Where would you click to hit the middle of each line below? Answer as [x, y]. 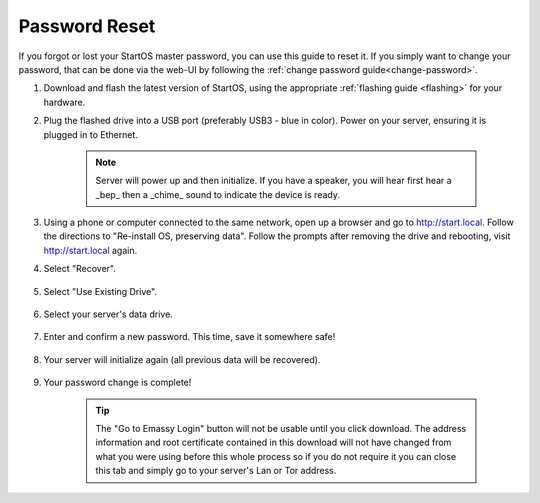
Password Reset [87, 26]
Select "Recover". [80, 269]
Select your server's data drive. [108, 314]
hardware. [64, 102]
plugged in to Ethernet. [91, 134]
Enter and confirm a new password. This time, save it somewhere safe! [189, 337]
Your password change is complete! [117, 382]
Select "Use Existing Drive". [100, 291]
